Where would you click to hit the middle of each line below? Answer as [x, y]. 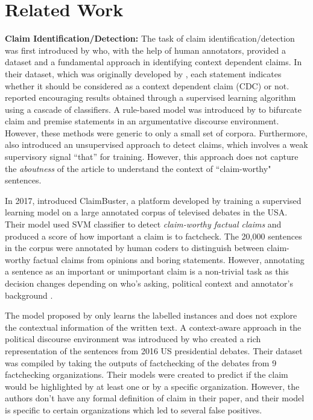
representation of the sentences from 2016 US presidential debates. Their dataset [154, 350]
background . [29, 295]
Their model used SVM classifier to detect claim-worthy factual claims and [143, 224]
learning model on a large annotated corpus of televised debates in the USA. [146, 212]
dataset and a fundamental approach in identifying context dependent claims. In [153, 62]
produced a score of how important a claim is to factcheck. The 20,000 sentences [153, 236]
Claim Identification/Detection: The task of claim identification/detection [150, 38]
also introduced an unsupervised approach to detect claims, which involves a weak [156, 145]
